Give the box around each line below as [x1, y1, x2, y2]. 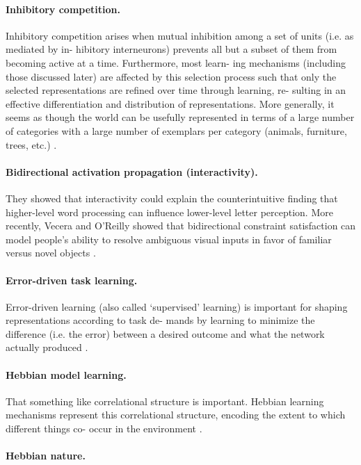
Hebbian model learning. [6, 367, 127, 382]
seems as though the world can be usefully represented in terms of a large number [6, 110, 355, 124]
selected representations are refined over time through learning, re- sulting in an [6, 83, 346, 97]
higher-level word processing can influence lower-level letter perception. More [6, 204, 333, 219]
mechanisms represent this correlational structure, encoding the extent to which [6, 407, 346, 422]
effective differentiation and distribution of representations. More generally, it [6, 96, 335, 111]
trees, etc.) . [6, 137, 57, 152]
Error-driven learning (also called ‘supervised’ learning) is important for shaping [6, 299, 348, 313]
